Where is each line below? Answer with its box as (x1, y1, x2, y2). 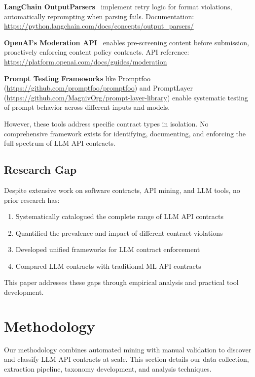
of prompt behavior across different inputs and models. (4, 102, 170, 112)
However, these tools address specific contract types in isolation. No (4, 118, 209, 128)
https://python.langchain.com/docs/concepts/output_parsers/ (4, 21, 194, 31)
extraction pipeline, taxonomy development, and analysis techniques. (4, 363, 212, 374)
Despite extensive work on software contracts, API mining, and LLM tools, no (4, 185, 240, 195)
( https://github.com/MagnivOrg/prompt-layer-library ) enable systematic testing (4, 92, 248, 102)
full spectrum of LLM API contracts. (4, 138, 115, 148)
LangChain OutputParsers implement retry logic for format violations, (4, 1, 232, 11)
